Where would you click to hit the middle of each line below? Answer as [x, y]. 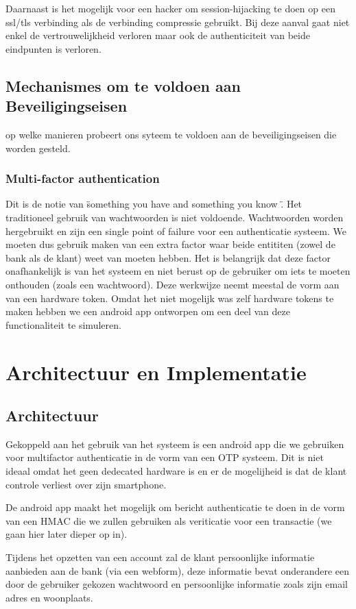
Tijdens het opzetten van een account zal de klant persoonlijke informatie [160, 557]
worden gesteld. [38, 148]
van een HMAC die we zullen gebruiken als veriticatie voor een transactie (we [169, 520]
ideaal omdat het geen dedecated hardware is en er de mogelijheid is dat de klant [176, 471]
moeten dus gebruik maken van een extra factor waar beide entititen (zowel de [170, 244]
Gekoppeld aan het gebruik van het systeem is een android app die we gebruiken [175, 444]
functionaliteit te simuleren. [63, 324]
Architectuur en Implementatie [156, 372]
